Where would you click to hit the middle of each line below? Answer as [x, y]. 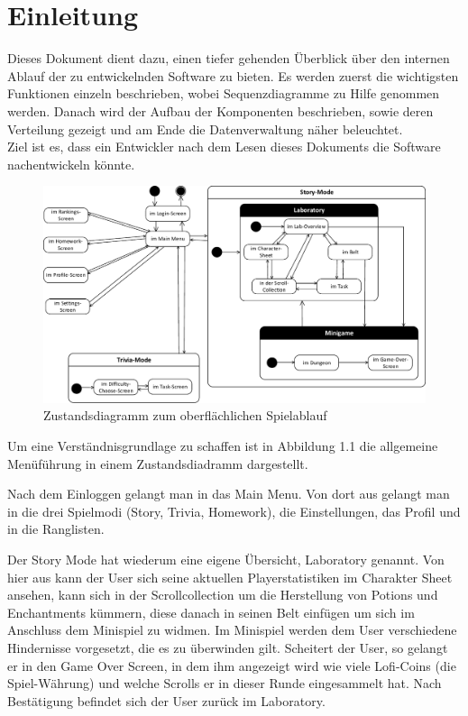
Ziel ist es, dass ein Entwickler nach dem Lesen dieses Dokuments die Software [224, 147]
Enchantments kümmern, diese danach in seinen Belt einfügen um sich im [211, 612]
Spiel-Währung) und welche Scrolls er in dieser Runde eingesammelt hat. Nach [225, 683]
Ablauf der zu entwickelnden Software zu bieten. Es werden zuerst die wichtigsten [233, 75]
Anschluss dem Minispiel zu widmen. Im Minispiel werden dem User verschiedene [232, 630]
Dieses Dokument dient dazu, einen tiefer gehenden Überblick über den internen [229, 58]
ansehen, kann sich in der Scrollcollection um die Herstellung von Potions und [223, 595]
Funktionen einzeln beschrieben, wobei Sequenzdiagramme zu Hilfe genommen [224, 93]
